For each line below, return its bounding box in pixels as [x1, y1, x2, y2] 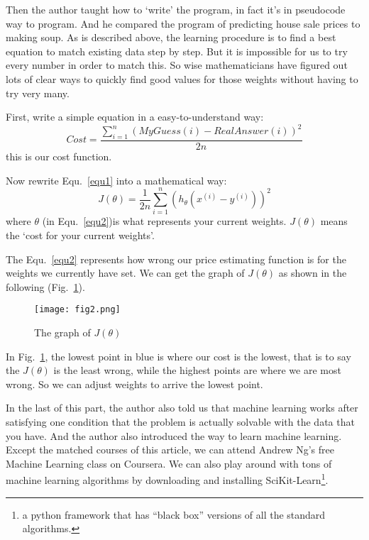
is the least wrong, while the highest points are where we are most [53, 363, 341, 378]
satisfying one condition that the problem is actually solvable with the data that [6, 414, 355, 429]
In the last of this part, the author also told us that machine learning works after [6, 400, 358, 415]
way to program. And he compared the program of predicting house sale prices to [6, 16, 360, 31]
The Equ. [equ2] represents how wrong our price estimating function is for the [6, 251, 346, 266]
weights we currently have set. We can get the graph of [6, 265, 245, 280]
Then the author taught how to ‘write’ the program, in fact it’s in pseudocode [6, 2, 346, 16]
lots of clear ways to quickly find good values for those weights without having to [6, 71, 358, 86]
